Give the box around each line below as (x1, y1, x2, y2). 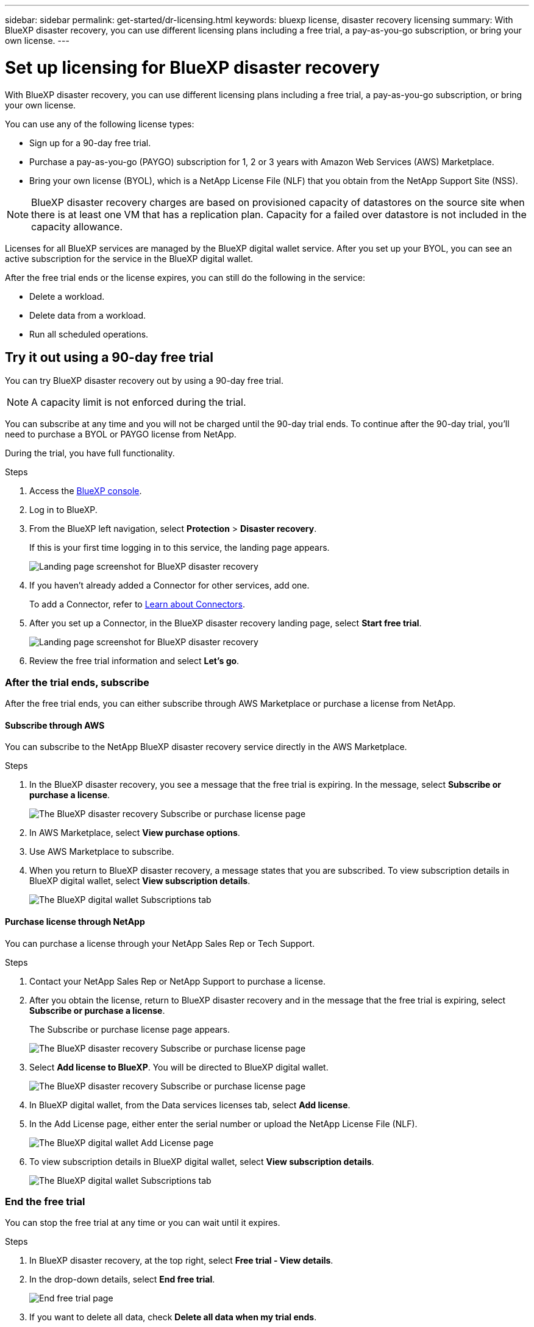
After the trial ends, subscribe (5, 676, 149, 688)
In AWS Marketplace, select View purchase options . (29, 827, 240, 838)
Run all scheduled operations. (29, 328, 149, 339)
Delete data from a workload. (29, 310, 146, 320)
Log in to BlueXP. (29, 504, 98, 515)
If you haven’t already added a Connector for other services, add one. (29, 580, 310, 591)
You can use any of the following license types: (5, 118, 194, 129)
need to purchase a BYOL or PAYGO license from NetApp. (5, 429, 237, 440)
